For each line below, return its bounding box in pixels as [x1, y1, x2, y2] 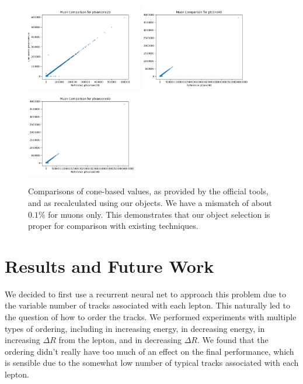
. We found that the [197, 334, 269, 346]
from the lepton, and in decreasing [58, 334, 182, 346]
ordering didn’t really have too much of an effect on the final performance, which [5, 345, 294, 357]
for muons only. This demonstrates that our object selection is [48, 208, 270, 220]
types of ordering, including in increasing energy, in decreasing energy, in [5, 322, 265, 334]
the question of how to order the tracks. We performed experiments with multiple [5, 311, 297, 323]
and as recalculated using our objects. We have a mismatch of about [28, 196, 273, 208]
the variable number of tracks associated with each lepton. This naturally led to [5, 299, 290, 311]
